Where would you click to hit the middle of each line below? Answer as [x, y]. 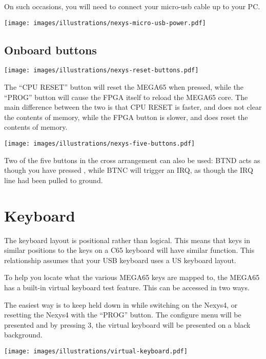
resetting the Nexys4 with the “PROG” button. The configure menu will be [123, 315]
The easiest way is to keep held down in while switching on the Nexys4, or [121, 304]
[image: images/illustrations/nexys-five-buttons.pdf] [100, 144]
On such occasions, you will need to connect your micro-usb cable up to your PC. [132, 6]
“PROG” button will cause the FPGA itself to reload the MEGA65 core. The [126, 97]
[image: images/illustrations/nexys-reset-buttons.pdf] [101, 71]
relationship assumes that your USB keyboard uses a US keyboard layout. [120, 260]
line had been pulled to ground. [54, 180]
